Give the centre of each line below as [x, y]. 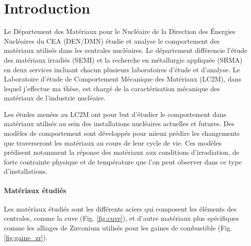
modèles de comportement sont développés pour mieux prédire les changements [122, 133]
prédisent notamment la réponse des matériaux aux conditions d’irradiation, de [122, 152]
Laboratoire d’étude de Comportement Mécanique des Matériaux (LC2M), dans [123, 79]
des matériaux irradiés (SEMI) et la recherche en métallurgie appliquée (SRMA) [123, 59]
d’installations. [26, 171]
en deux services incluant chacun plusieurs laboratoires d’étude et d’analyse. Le [122, 69]
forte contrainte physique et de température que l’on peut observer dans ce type [123, 161]
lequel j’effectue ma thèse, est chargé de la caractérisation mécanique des [112, 88]
